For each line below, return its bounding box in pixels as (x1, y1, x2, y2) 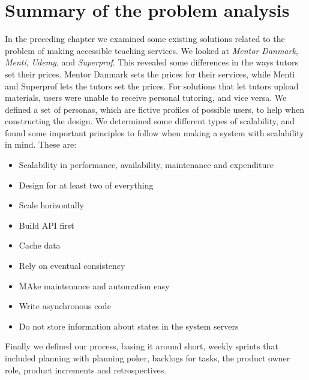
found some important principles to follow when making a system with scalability (5, 126, 304, 139)
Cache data (19, 239, 61, 252)
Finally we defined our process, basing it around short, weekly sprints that (5, 340, 278, 352)
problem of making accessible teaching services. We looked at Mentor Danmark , (5, 44, 298, 56)
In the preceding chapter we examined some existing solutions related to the (5, 32, 285, 45)
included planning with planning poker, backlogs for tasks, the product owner (5, 352, 290, 364)
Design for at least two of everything (19, 178, 154, 191)
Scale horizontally (19, 199, 84, 211)
